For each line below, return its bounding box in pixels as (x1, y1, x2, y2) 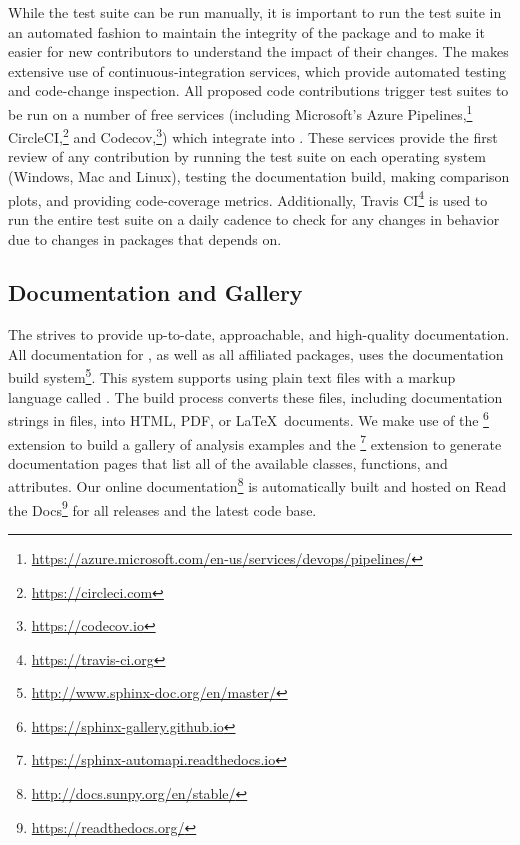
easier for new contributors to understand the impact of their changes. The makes (8, 41, 509, 62)
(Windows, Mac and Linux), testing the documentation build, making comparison (8, 166, 510, 187)
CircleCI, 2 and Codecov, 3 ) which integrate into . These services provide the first (8, 124, 498, 147)
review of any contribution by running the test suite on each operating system (8, 146, 487, 167)
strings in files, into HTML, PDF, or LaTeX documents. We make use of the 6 (8, 407, 489, 430)
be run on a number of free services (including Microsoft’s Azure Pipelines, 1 (8, 100, 473, 124)
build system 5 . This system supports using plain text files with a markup (8, 364, 456, 388)
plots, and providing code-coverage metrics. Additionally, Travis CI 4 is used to (8, 186, 488, 210)
